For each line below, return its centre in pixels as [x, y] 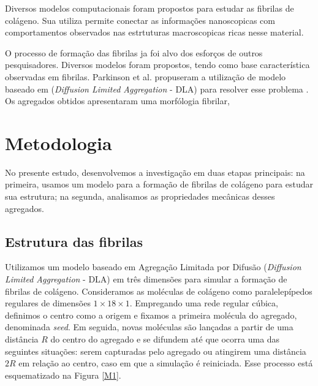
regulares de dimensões [48, 303]
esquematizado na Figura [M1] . [63, 375]
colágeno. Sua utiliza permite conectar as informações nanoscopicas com [140, 20]
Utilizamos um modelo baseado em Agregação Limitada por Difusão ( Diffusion [153, 267]
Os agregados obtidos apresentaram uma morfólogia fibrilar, [117, 101]
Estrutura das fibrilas [74, 241]
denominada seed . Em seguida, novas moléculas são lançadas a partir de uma [149, 327]
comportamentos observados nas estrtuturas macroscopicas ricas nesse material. [154, 32]
